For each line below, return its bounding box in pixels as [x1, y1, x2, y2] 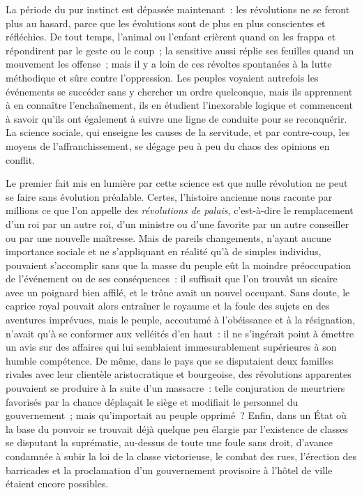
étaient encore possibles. [6, 476, 109, 491]
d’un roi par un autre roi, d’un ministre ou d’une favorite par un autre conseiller [6, 216, 349, 231]
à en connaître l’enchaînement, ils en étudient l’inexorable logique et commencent [6, 98, 353, 112]
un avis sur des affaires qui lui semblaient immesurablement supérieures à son [6, 340, 337, 354]
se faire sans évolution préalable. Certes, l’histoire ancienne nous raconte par [6, 189, 333, 204]
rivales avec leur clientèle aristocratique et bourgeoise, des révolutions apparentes [6, 367, 352, 381]
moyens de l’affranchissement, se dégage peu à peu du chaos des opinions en [6, 138, 330, 153]
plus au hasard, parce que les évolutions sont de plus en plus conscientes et [6, 15, 326, 30]
